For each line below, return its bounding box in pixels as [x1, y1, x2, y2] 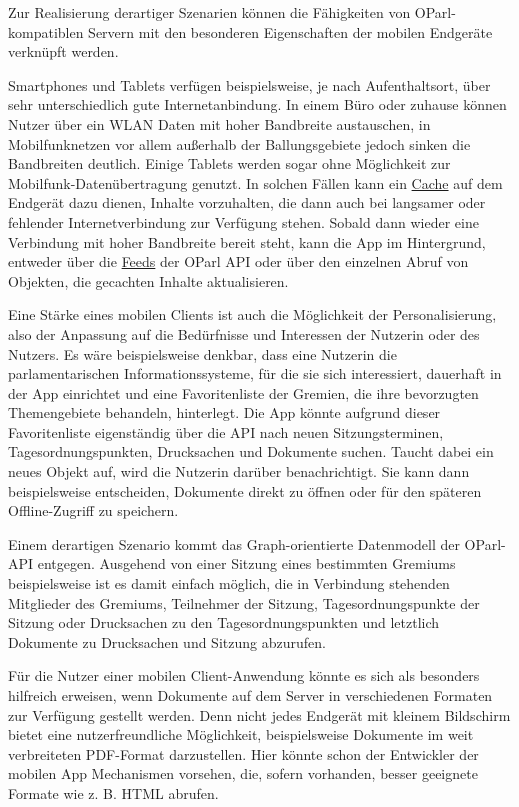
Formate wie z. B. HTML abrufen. [8, 782, 219, 803]
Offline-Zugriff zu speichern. [8, 500, 179, 521]
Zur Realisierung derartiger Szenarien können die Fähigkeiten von [8, 2, 411, 22]
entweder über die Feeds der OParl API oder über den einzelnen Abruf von [8, 251, 469, 272]
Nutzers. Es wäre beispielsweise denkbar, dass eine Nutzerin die [8, 343, 397, 364]
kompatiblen [8, 21, 84, 42]
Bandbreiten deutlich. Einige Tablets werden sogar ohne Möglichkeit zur [8, 153, 451, 174]
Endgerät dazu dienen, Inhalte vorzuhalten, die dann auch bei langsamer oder [8, 192, 486, 213]
